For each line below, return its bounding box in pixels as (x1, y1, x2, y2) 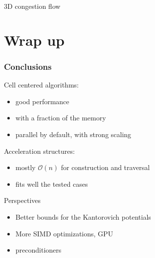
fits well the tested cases (15, 178, 88, 189)
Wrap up (4, 29, 65, 50)
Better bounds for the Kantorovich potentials (15, 211, 151, 222)
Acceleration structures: (4, 145, 75, 156)
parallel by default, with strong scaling (15, 129, 132, 139)
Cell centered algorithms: (4, 80, 79, 90)
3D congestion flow (4, 1, 61, 11)
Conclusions (4, 60, 52, 72)
